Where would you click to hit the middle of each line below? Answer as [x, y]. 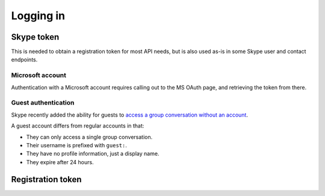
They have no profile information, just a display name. [93, 154]
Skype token [35, 37]
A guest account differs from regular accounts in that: [78, 126]
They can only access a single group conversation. [89, 137]
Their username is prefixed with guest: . [77, 145]
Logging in [38, 16]
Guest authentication [43, 103]
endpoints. [24, 60]
